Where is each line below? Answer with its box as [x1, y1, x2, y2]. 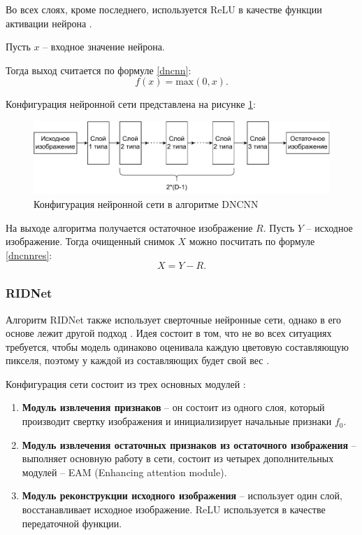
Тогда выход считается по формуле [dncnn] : [6, 62, 191, 77]
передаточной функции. [22, 515, 122, 530]
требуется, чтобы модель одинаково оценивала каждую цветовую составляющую [6, 339, 349, 354]
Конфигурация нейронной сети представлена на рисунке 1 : [6, 97, 256, 111]
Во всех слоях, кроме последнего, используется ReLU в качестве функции [6, 2, 322, 16]
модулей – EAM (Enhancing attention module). [22, 464, 227, 479]
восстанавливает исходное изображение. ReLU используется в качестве [22, 502, 326, 517]
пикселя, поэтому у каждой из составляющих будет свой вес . [6, 353, 270, 368]
